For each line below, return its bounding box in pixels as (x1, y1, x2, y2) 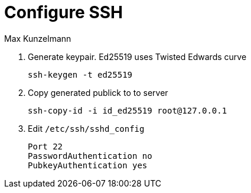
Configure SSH (4, 2, 123, 22)
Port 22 (28, 141, 63, 151)
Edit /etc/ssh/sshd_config (28, 123, 145, 134)
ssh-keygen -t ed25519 (28, 69, 133, 79)
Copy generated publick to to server (28, 87, 168, 98)
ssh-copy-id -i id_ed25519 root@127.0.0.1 (28, 105, 227, 115)
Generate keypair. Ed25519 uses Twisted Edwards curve (28, 51, 247, 62)
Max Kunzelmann (4, 33, 71, 44)
